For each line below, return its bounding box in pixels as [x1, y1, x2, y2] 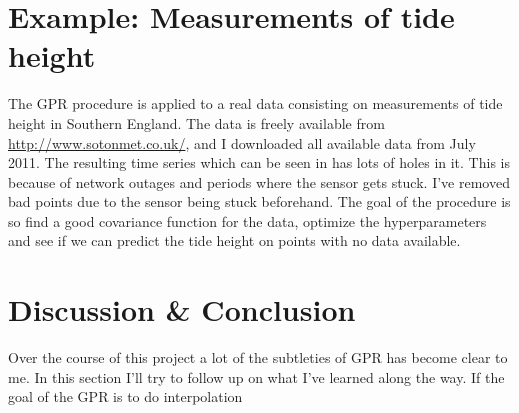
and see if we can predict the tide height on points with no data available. [8, 230, 461, 251]
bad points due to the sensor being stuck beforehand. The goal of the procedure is [8, 191, 511, 212]
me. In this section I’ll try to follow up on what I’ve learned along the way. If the [8, 366, 505, 387]
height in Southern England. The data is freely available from [8, 112, 385, 133]
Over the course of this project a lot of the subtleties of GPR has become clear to [8, 347, 508, 368]
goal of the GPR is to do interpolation [8, 386, 243, 407]
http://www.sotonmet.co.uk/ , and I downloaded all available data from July [8, 132, 476, 153]
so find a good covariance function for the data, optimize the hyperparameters [8, 210, 487, 231]
